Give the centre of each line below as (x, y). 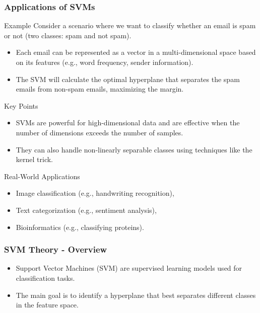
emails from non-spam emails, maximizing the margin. (100, 89)
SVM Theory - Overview (56, 249)
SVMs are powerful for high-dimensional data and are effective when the (128, 123)
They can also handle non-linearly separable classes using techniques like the (134, 149)
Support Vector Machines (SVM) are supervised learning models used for (129, 268)
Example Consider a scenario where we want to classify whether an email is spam (130, 25)
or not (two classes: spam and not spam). (68, 35)
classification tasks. (45, 278)
